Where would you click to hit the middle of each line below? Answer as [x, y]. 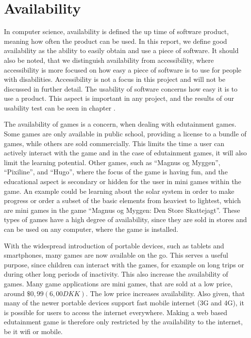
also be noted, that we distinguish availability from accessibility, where [109, 60]
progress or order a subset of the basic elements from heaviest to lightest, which [123, 200]
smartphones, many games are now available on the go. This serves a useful [116, 255]
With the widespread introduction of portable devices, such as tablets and [114, 245]
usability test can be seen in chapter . [60, 107]
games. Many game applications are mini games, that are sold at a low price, [118, 283]
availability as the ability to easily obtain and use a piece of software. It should [121, 50]
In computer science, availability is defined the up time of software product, [117, 31]
